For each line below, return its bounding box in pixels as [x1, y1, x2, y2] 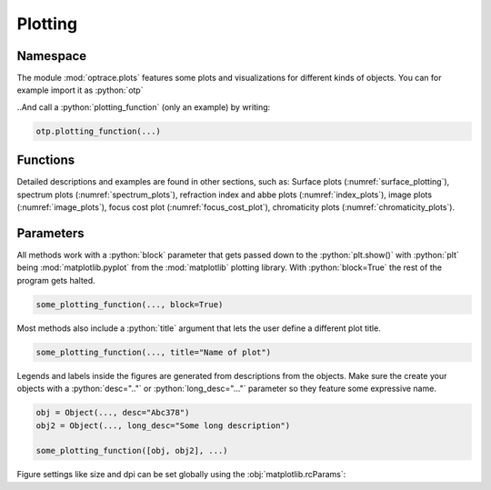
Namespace [16, 48, 87, 64]
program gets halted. [16, 275, 95, 285]
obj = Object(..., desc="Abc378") [35, 407, 190, 418]
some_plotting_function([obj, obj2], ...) [35, 445, 228, 456]
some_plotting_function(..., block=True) [35, 299, 224, 309]
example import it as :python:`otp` [16, 85, 144, 95]
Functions [16, 153, 75, 168]
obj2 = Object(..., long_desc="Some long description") [35, 420, 291, 431]
